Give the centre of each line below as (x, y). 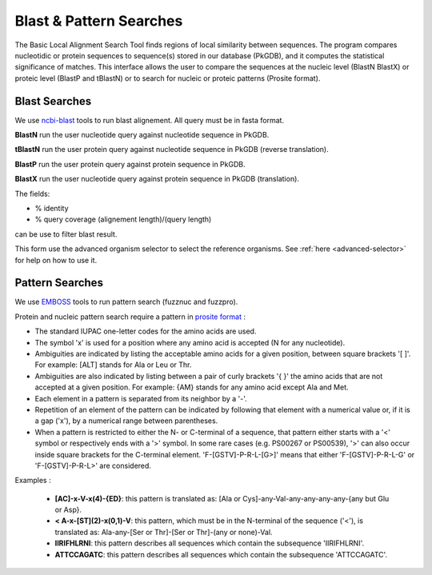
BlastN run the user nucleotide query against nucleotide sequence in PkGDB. (142, 135)
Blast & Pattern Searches (99, 21)
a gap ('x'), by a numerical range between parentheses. (126, 421)
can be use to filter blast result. (66, 234)
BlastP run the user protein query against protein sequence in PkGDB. (130, 164)
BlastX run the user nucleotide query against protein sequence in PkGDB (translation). (157, 179)
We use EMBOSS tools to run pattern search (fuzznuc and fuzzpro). (126, 302)
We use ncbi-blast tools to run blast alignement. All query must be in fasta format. (149, 120)
